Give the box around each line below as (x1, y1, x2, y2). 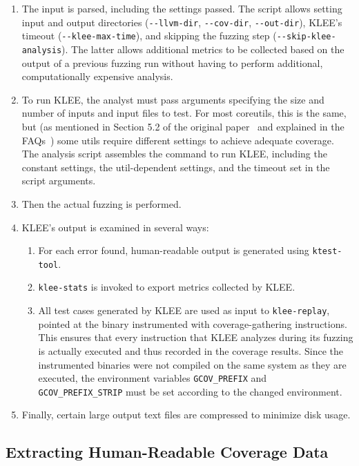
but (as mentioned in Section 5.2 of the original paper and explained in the (21, 119, 345, 133)
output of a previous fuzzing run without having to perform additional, (21, 55, 323, 70)
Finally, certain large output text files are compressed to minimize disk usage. (21, 407, 351, 422)
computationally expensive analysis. (21, 69, 173, 84)
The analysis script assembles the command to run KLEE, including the (21, 146, 327, 161)
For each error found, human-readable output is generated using (38, 243, 309, 258)
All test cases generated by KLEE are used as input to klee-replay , (38, 303, 330, 318)
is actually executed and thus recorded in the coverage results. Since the (38, 343, 344, 358)
